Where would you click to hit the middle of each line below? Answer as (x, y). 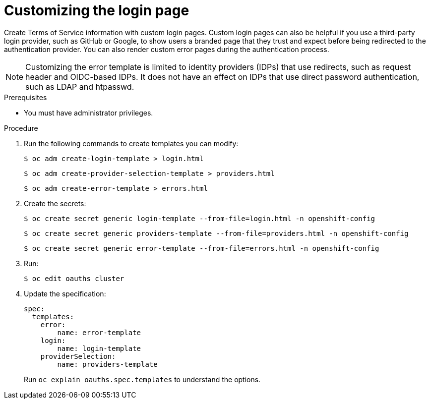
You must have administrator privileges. (89, 113)
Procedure (21, 128)
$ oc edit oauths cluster (74, 278)
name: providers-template (107, 364)
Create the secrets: (55, 203)
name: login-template (99, 348)
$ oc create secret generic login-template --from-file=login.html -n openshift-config (200, 218)
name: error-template (99, 332)
